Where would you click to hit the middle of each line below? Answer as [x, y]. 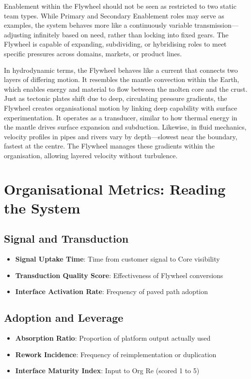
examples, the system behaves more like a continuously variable [98, 25]
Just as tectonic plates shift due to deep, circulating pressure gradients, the [116, 98]
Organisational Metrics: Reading [115, 189]
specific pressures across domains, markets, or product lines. [93, 53]
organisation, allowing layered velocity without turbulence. [91, 155]
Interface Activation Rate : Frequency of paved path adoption [112, 291]
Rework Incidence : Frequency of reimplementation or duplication [116, 354]
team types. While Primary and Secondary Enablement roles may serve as [114, 15]
